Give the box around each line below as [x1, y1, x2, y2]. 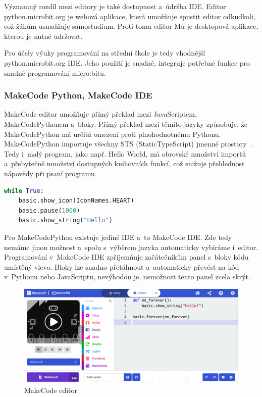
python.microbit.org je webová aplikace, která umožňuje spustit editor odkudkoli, [4, 11, 255, 21]
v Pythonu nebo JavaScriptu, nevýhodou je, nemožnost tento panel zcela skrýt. [4, 271, 250, 282]
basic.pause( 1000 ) [18, 207, 80, 214]
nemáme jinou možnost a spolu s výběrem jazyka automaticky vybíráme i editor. [4, 241, 258, 252]
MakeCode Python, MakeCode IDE [4, 89, 152, 102]
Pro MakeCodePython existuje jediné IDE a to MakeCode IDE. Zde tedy [4, 231, 232, 242]
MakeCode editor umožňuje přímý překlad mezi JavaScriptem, [4, 109, 197, 119]
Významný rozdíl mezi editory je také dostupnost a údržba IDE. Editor [4, 1, 226, 11]
